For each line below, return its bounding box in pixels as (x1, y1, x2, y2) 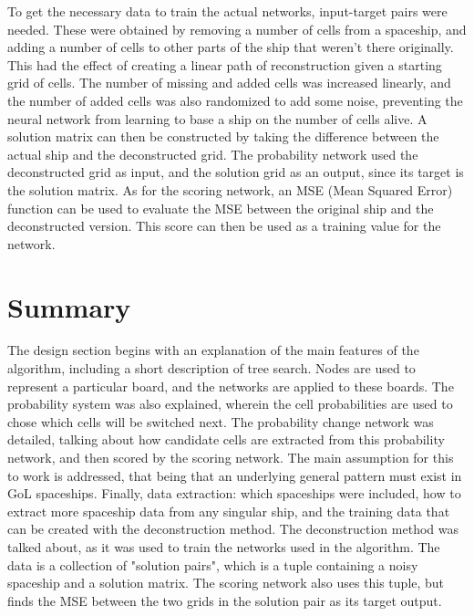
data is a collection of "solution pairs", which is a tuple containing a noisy (7, 555, 418, 574)
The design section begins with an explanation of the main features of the (7, 340, 419, 360)
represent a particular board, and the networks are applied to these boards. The (7, 376, 454, 395)
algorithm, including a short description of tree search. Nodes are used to (7, 359, 416, 378)
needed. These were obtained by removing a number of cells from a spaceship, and (7, 19, 467, 38)
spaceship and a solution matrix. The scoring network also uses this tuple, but (7, 573, 445, 592)
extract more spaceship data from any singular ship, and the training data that (7, 501, 450, 520)
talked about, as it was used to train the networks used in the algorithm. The (7, 537, 440, 556)
